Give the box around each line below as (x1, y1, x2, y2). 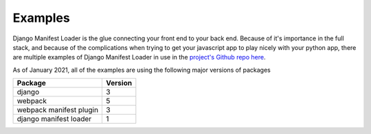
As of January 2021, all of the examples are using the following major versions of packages (12, 66, 271, 74)
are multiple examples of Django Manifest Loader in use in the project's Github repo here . (12, 53, 266, 62)
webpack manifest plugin (16, 105, 99, 115)
